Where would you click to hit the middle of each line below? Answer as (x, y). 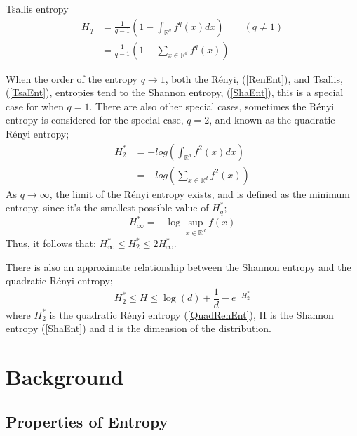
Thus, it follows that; (51, 243)
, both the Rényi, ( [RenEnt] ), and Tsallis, (254, 78)
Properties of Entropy (87, 421)
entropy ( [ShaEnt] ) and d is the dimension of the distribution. (139, 328)
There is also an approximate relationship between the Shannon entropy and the (178, 266)
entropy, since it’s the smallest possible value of (107, 207)
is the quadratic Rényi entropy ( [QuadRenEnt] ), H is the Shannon (191, 314)
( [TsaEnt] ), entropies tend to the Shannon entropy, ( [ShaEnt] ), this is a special (175, 92)
